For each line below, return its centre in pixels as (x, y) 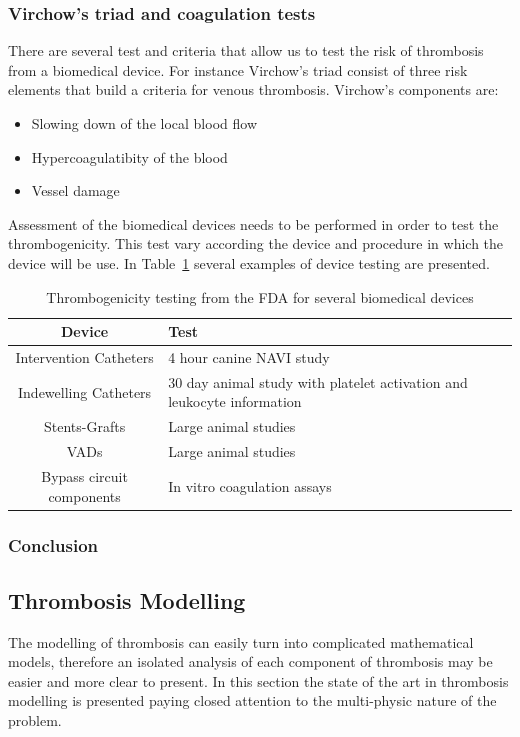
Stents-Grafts (84, 426)
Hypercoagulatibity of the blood (129, 156)
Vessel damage (75, 190)
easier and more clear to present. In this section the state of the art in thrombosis (258, 680)
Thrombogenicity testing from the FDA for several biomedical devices (260, 296)
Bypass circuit (84, 475)
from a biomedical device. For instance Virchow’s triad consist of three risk (238, 69)
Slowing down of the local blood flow (144, 123)
